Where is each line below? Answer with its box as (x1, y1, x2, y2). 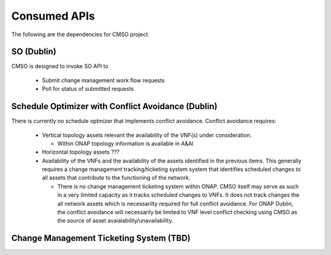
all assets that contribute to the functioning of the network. (42, 174, 191, 181)
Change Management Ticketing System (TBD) (11, 233, 191, 243)
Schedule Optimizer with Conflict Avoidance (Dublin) (11, 101, 218, 112)
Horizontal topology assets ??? (42, 148, 120, 156)
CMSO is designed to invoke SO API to (11, 63, 108, 70)
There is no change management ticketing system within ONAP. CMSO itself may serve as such (57, 183, 299, 190)
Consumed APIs (11, 9, 95, 23)
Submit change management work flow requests (42, 77, 165, 84)
